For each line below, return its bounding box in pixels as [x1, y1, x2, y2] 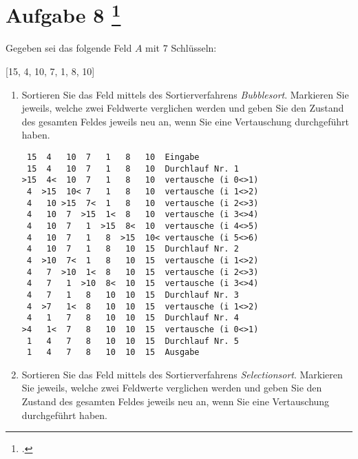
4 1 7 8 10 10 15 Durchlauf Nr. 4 [26, 313, 239, 323]
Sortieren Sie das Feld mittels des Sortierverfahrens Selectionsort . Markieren [21, 367, 343, 381]
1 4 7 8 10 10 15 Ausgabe [26, 347, 200, 358]
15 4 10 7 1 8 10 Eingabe [26, 152, 200, 163]
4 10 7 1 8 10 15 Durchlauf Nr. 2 [26, 244, 239, 254]
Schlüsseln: [171, 41, 217, 55]
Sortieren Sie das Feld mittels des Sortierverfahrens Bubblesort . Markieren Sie [21, 87, 349, 101]
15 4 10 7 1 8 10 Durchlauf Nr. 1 [26, 163, 239, 174]
